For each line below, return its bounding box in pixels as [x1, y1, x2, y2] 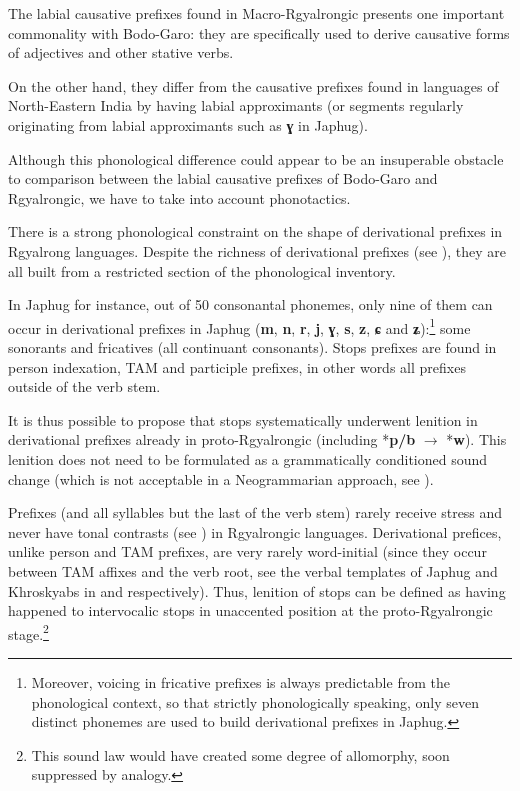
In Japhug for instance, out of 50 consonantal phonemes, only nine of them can [8, 294, 493, 315]
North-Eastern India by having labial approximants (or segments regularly [8, 95, 464, 116]
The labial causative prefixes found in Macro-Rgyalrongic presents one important [8, 3, 505, 23]
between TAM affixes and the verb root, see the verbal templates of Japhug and [8, 560, 498, 581]
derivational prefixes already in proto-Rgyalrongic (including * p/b [8, 429, 416, 450]
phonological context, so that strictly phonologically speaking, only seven [31, 691, 480, 712]
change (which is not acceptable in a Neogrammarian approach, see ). [8, 468, 434, 489]
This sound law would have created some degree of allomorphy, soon [31, 744, 450, 765]
